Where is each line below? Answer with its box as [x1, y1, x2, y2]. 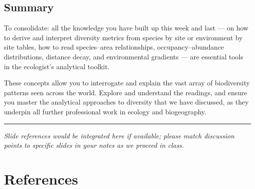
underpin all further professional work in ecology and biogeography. [4, 106, 206, 116]
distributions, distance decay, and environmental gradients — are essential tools [4, 51, 243, 61]
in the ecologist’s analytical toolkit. [4, 61, 110, 71]
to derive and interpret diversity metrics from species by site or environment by [4, 32, 243, 42]
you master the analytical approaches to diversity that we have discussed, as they [4, 97, 249, 107]
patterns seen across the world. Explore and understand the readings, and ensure [4, 87, 247, 97]
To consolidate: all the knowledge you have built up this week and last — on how [4, 23, 249, 33]
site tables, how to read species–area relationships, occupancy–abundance [4, 42, 224, 52]
